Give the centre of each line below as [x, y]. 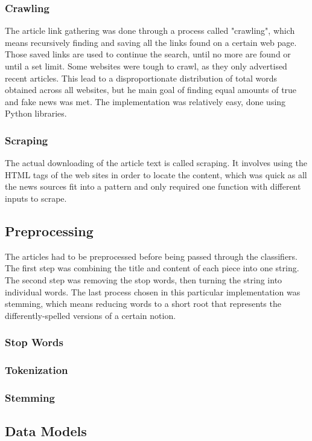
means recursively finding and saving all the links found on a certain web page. [151, 42]
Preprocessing [49, 230]
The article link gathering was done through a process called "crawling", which [150, 31]
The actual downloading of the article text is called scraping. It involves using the [156, 163]
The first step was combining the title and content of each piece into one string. [152, 268]
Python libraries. [36, 113]
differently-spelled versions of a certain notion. [91, 315]
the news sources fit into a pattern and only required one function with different [153, 186]
